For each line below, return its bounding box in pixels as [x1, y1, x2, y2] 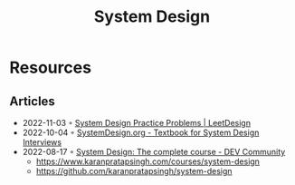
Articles [9, 93, 56, 109]
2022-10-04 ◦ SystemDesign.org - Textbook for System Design [22, 127, 260, 138]
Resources [9, 57, 92, 78]
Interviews [22, 137, 62, 147]
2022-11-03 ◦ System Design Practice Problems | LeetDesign [22, 118, 252, 128]
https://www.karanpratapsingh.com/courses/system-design [35, 156, 261, 167]
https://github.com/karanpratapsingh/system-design [35, 166, 233, 176]
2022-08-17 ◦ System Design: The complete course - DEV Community [22, 147, 286, 157]
